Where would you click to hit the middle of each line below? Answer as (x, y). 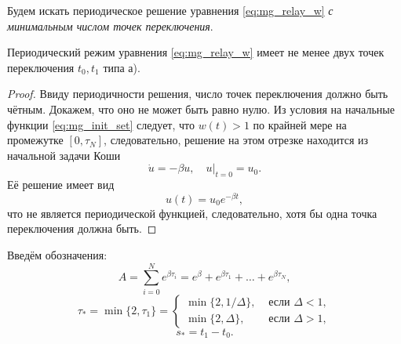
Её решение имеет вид (61, 185)
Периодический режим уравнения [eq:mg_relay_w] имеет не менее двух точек (196, 52)
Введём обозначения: (57, 255)
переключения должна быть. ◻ (82, 228)
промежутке (35, 140)
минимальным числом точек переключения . (110, 25)
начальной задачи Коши (64, 155)
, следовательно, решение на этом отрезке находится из (236, 140)
